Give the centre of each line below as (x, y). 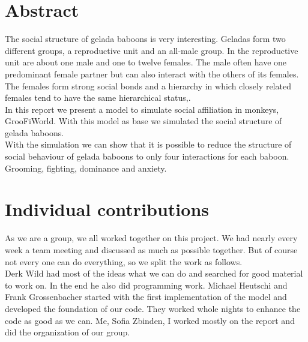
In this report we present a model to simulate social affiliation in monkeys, (142, 109)
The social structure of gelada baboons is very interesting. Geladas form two (145, 39)
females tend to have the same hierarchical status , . (98, 97)
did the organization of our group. (68, 332)
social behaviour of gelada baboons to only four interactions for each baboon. (147, 156)
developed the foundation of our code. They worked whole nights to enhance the (153, 308)
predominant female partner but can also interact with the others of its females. (152, 73)
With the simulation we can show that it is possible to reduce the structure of (148, 144)
